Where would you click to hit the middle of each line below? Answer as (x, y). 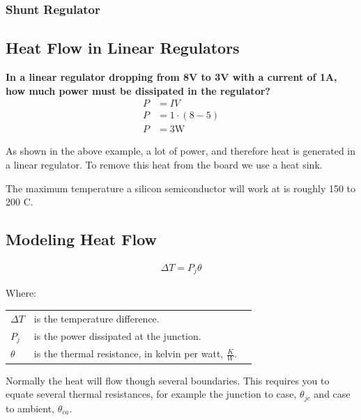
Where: (21, 293)
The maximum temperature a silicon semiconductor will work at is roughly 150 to (181, 188)
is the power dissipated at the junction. (117, 336)
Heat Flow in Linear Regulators (123, 48)
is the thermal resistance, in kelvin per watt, (129, 353)
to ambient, (30, 408)
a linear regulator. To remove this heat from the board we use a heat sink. (164, 164)
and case (332, 394)
